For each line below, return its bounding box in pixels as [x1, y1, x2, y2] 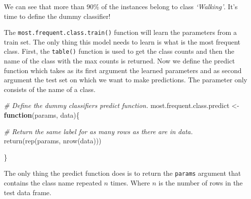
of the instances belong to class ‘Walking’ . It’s [101, 1, 238, 11]
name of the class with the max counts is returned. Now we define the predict [4, 56, 235, 66]
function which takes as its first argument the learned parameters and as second [4, 65, 242, 75]
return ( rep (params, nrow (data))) [4, 136, 101, 146]
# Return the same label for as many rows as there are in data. [4, 126, 193, 136]
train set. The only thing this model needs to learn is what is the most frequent [4, 36, 241, 46]
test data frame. [4, 187, 51, 197]
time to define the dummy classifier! [4, 11, 111, 21]
